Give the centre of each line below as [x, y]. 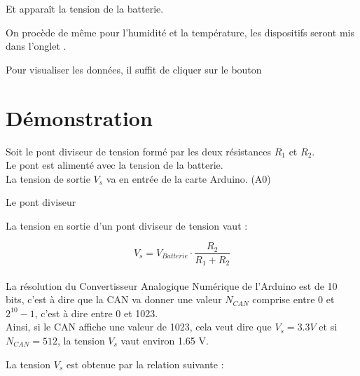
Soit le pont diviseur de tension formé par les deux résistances [138, 151]
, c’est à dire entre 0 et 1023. [96, 313]
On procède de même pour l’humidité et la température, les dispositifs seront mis [180, 32]
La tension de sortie [48, 178]
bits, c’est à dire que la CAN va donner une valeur [114, 299]
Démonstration [79, 117]
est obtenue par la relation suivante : [145, 364]
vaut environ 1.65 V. [165, 340]
